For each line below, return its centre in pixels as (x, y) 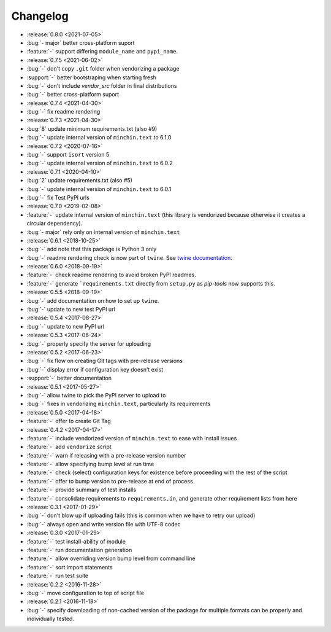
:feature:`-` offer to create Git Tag (69, 421)
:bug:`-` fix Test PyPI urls (58, 197)
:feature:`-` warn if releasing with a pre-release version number (106, 455)
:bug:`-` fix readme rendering (63, 112)
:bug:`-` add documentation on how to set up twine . (93, 300)
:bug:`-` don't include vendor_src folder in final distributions (102, 85)
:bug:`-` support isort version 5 (68, 155)
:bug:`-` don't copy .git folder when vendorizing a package (103, 69)
